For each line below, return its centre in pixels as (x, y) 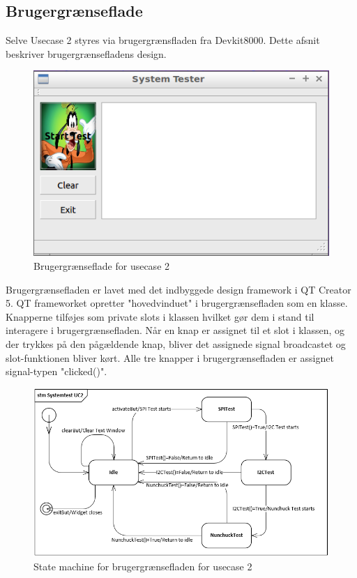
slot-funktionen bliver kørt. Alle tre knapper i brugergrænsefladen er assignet (170, 357)
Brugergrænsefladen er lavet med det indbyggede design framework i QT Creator (178, 289)
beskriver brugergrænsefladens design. (86, 53)
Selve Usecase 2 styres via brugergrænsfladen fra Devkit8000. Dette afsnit (163, 40)
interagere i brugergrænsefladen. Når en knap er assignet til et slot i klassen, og (175, 330)
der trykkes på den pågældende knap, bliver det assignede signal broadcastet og (176, 343)
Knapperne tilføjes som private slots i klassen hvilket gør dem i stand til (160, 316)
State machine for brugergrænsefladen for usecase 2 (143, 566)
